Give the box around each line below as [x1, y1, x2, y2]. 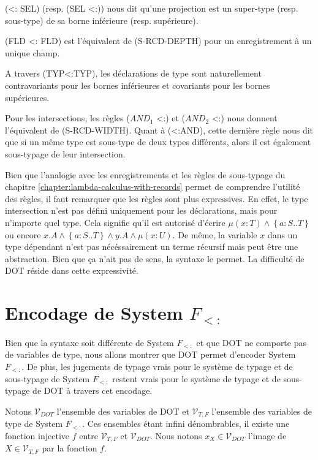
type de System [5, 417, 63, 430]
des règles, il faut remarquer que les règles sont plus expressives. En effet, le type [5, 192, 308, 205]
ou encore [5, 228, 41, 241]
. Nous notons [150, 429, 202, 442]
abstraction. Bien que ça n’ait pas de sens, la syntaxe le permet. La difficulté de [5, 252, 305, 265]
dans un [267, 228, 298, 241]
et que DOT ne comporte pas [196, 336, 306, 349]
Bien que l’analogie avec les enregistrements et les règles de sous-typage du [5, 168, 286, 181]
